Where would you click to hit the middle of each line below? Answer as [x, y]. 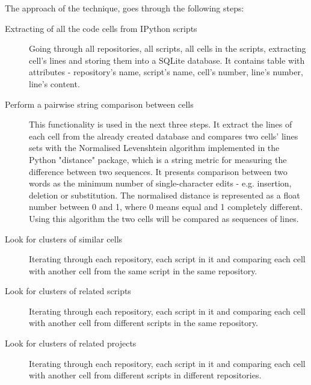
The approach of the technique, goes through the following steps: [125, 8]
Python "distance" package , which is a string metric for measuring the [158, 159]
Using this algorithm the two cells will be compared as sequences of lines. [164, 218]
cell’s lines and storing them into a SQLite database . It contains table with [167, 60]
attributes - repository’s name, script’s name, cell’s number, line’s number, [166, 72]
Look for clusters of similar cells [64, 239]
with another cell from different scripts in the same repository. [143, 323]
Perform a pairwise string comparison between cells [99, 104]
